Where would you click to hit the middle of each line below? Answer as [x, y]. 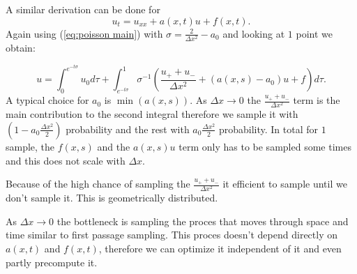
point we [314, 33]
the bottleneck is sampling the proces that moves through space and [203, 221]
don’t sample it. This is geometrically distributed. [112, 198]
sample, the [30, 146]
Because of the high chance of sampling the [98, 184]
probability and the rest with [128, 129]
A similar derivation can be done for [83, 9]
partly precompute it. [52, 262]
